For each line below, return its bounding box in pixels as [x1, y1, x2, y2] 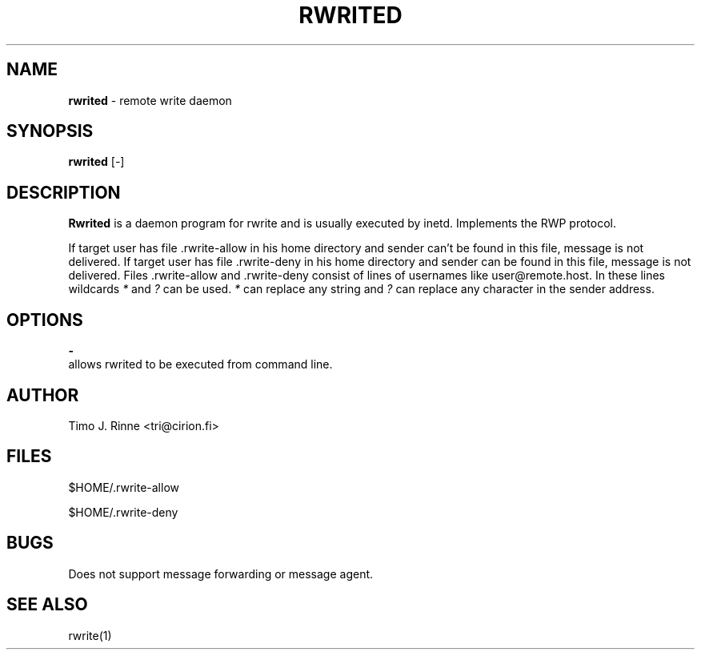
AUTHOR [6, 384, 79, 405]
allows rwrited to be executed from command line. [68, 357, 333, 372]
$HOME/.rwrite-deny [68, 505, 178, 519]
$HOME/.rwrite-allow [68, 480, 179, 494]
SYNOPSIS [6, 121, 94, 142]
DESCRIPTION [6, 182, 121, 203]
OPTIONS [6, 309, 83, 330]
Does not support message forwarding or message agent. [68, 566, 374, 581]
